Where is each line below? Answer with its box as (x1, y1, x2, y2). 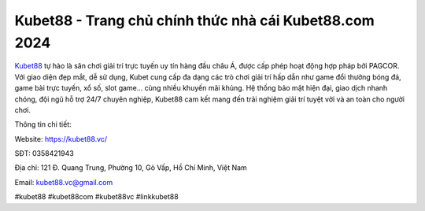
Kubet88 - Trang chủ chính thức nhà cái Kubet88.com (14, 12, 375, 29)
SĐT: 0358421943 (14, 149, 74, 158)
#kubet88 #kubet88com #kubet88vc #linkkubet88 (14, 192, 179, 202)
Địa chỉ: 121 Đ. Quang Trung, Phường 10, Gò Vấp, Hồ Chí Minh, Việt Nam (14, 163, 247, 172)
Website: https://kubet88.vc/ (14, 134, 108, 143)
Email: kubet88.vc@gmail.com (14, 177, 113, 187)
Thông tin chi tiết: (14, 120, 72, 129)
